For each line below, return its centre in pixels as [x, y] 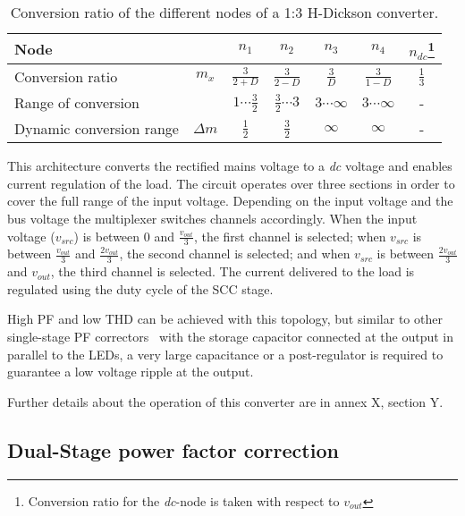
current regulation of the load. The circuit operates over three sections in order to [231, 183]
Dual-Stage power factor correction [173, 449]
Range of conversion [77, 103]
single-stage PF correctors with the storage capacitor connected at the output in [231, 337]
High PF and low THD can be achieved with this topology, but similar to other [225, 319]
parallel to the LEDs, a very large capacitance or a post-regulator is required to [225, 354]
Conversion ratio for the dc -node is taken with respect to [184, 500]
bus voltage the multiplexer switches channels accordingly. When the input [212, 219]
